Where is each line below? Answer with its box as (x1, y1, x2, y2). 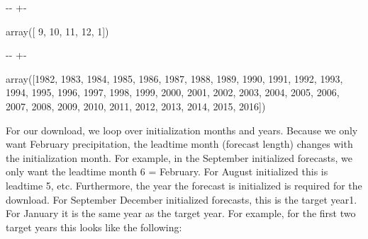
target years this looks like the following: (6, 219, 182, 234)
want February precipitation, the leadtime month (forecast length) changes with (6, 136, 353, 151)
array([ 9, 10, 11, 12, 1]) (6, 23, 109, 38)
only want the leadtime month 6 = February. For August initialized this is (6, 164, 328, 179)
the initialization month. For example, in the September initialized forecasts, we (6, 150, 352, 165)
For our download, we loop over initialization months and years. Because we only (6, 122, 358, 137)
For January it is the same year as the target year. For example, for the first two (6, 206, 356, 221)
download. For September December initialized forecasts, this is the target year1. (6, 192, 357, 206)
